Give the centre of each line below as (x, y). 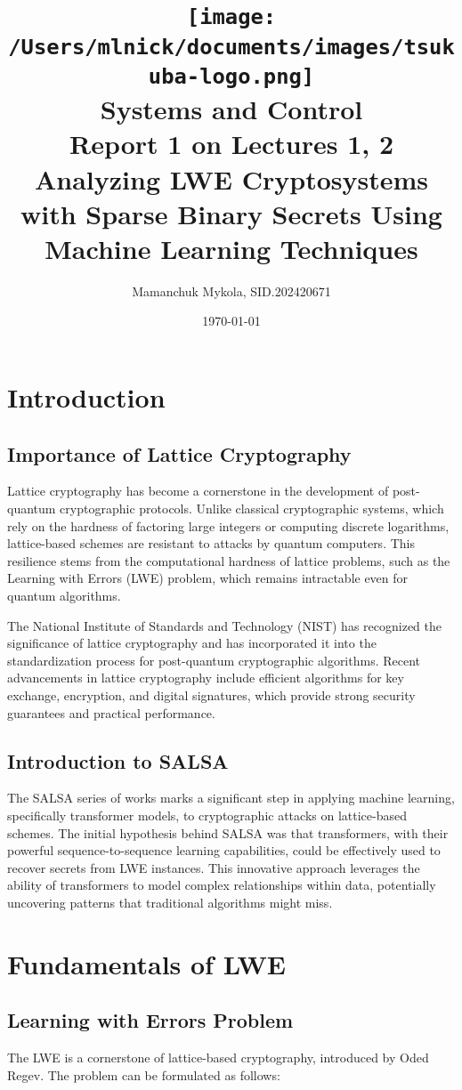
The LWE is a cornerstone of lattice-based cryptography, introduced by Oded (218, 1058)
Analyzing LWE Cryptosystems (231, 178)
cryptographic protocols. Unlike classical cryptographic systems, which (252, 508)
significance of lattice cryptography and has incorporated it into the (192, 643)
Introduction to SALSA (118, 760)
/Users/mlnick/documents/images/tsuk (231, 47)
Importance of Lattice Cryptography (179, 453)
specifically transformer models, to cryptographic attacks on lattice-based (207, 815)
